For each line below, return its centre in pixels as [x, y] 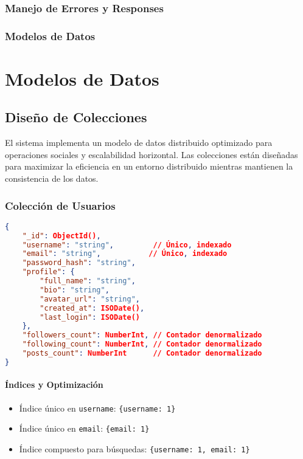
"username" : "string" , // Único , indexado [127, 245]
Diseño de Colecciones [76, 117]
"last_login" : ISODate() [90, 317]
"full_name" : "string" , [88, 281]
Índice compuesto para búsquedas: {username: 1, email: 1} [134, 448]
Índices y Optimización [54, 385]
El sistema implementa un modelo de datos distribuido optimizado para [139, 143]
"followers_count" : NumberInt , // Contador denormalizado [142, 335]
